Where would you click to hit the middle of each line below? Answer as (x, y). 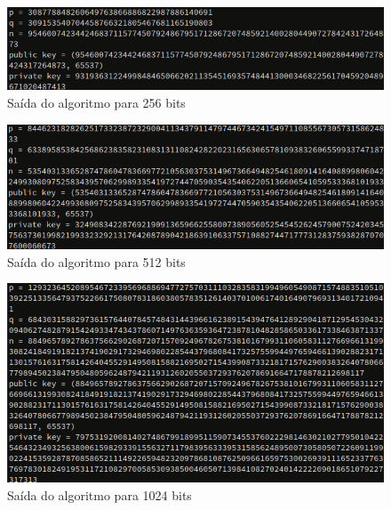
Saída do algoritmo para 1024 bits (100, 494)
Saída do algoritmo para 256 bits (96, 102)
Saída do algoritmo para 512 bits (96, 261)
